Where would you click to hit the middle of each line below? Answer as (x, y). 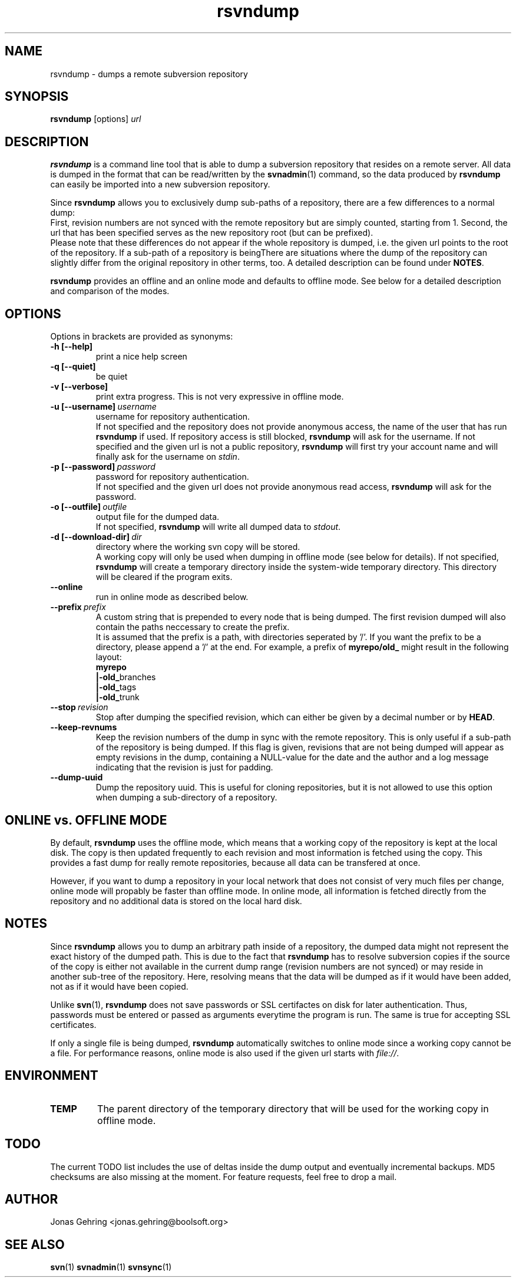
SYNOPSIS (37, 97)
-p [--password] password (103, 467)
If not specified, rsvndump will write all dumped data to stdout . (218, 527)
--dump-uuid (77, 777)
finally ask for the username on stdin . (168, 457)
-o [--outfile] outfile (89, 507)
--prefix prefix (78, 607)
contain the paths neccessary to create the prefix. (193, 627)
